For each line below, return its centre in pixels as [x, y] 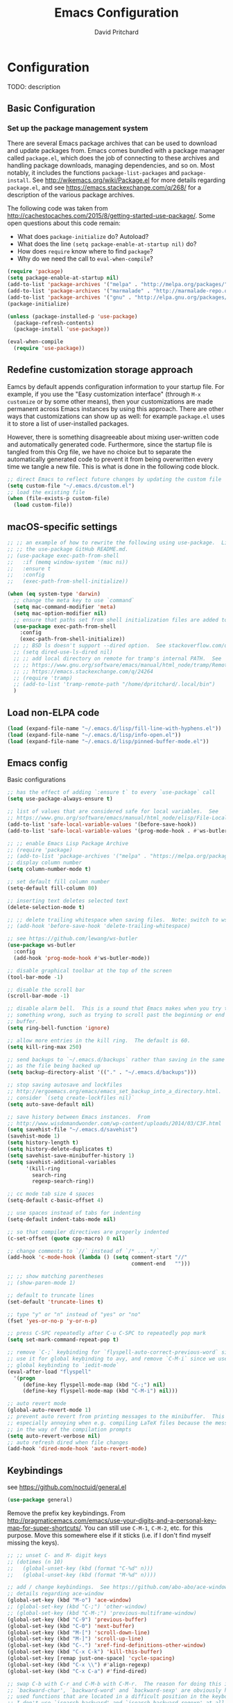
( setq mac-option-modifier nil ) [60, 613]
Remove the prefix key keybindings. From [67, 1513]
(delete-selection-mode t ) [46, 907]
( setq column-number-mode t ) [49, 870]
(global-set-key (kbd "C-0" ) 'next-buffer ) [71, 1626]
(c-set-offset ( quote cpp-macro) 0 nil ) [67, 1238]
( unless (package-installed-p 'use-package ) [72, 316]
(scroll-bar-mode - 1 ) [38, 996]
